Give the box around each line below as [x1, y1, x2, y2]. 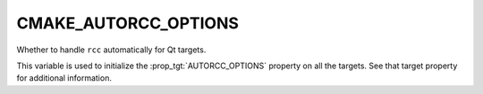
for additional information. [16, 73, 112, 83]
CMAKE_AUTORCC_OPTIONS [16, 13, 239, 33]
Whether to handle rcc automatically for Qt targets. [16, 44, 207, 55]
